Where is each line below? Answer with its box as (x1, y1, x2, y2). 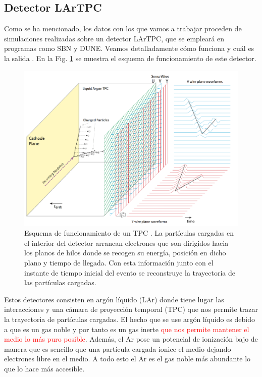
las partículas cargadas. (24, 277, 96, 288)
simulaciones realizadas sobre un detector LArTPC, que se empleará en (4, 33, 225, 43)
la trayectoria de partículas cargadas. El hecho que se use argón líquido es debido (4, 313, 255, 324)
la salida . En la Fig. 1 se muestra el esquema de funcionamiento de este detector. (4, 52, 256, 63)
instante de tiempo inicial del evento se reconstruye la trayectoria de (24, 267, 236, 278)
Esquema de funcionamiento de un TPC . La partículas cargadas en (24, 228, 234, 238)
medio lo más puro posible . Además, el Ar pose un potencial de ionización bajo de (4, 334, 258, 344)
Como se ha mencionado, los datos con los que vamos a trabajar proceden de (4, 23, 242, 34)
